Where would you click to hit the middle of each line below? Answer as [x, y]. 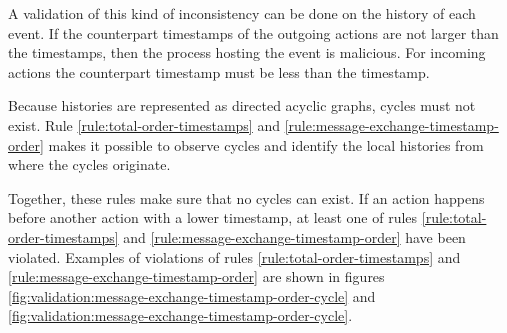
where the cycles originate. [89, 164]
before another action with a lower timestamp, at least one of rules [213, 217]
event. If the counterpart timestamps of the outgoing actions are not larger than [253, 32]
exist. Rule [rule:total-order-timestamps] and [144, 124]
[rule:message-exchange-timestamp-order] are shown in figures [196, 276]
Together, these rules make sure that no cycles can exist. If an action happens [246, 197]
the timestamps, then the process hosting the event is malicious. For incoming [247, 52]
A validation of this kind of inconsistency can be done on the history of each [242, 13]
